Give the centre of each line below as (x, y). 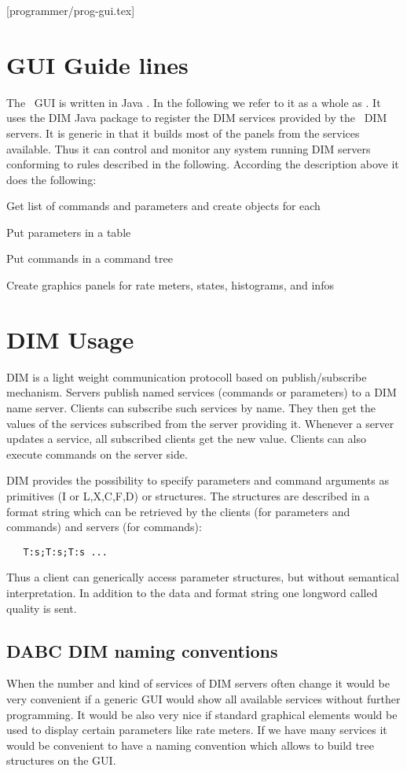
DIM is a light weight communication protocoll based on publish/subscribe (187, 376)
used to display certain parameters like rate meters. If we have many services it (197, 730)
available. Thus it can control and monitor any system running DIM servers (189, 148)
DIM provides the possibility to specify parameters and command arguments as (198, 480)
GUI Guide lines (97, 64)
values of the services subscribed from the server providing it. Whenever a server (200, 423)
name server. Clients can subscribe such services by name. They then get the (191, 407)
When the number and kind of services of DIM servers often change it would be (198, 683)
